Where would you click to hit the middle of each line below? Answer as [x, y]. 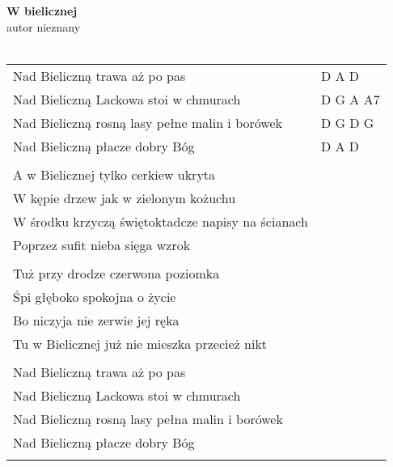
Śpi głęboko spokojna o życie [95, 296]
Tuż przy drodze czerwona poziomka [116, 273]
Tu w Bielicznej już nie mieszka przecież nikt [140, 343]
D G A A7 [350, 99]
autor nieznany [44, 26]
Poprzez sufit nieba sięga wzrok [102, 244]
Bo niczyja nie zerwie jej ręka [96, 320]
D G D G [347, 122]
